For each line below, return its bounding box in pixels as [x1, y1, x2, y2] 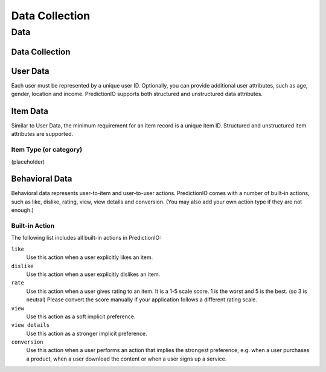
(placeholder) [11, 158, 45, 165]
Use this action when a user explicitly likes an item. [26, 254, 153, 261]
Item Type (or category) [11, 146, 83, 154]
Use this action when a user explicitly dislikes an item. [26, 271, 161, 278]
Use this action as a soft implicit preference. [26, 313, 136, 320]
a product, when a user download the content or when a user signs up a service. [26, 355, 227, 362]
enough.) [11, 207, 34, 214]
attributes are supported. [11, 130, 74, 138]
